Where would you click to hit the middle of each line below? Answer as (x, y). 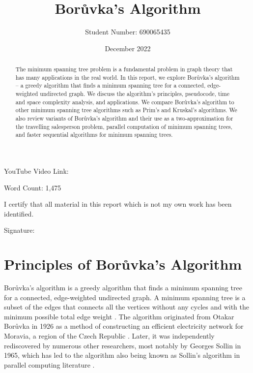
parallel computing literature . (49, 364)
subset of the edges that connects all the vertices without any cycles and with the (126, 307)
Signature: (19, 230)
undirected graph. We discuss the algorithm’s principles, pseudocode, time (135, 94)
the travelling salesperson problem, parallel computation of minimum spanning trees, (124, 126)
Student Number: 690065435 (128, 32)
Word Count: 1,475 (33, 187)
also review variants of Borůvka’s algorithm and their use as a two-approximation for (124, 118)
